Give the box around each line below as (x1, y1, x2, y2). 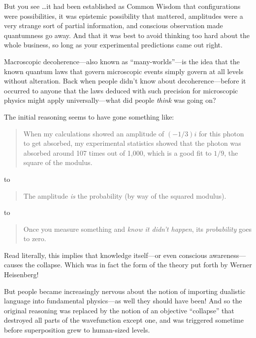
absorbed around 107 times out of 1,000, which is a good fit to (23, 147, 212, 158)
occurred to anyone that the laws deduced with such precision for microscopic (4, 85, 238, 95)
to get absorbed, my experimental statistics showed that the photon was (23, 138, 241, 148)
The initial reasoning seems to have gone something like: (4, 111, 174, 122)
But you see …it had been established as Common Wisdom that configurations (4, 1, 241, 11)
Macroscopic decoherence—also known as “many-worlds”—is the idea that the (4, 56, 240, 66)
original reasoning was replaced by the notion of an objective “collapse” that (4, 305, 234, 315)
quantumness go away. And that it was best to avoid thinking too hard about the (4, 30, 250, 40)
